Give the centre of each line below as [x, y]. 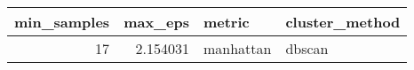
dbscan [307, 48]
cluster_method [343, 22]
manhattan [237, 48]
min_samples [62, 22]
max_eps [156, 22]
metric [226, 22]
